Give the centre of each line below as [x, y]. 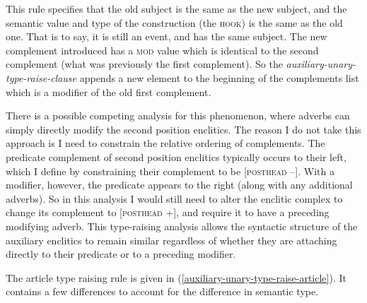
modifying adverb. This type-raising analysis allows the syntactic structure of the [182, 226]
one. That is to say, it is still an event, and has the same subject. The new [167, 36]
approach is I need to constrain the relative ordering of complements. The [165, 143]
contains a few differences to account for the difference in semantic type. [162, 291]
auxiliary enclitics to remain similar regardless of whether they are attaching [171, 240]
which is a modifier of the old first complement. [109, 91]
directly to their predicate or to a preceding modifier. [121, 254]
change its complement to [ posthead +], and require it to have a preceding [168, 212]
